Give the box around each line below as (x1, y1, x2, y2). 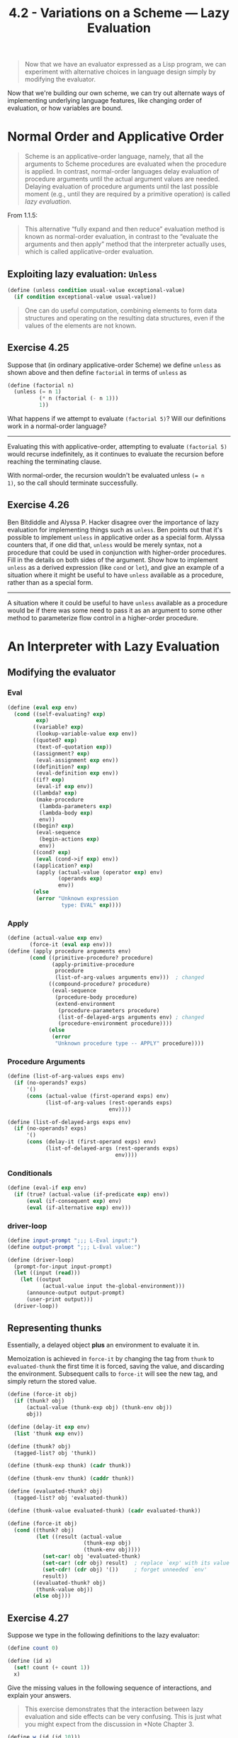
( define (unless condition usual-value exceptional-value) (7, 286, 186, 293)
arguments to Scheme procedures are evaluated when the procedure (24, 159, 227, 168)
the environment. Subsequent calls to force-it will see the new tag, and (7, 1369, 218, 1378)
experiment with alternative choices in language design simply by (24, 67, 216, 76)
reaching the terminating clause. (7, 457, 102, 466)
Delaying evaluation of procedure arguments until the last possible (24, 182, 218, 191)
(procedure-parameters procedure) (57, 1007, 160, 1014)
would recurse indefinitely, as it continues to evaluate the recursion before (7, 450, 225, 458)
